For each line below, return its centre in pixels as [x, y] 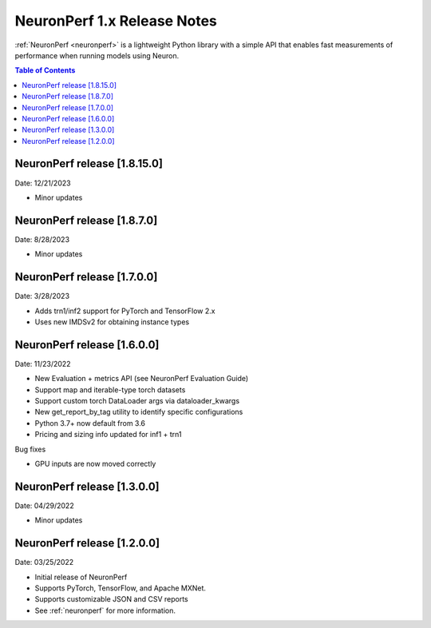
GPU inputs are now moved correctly [95, 463]
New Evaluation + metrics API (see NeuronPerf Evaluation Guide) [142, 379]
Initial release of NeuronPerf [81, 577]
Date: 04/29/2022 [45, 505]
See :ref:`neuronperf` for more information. [105, 610]
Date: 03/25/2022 [44, 562]
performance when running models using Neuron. [97, 55]
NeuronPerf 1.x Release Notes [116, 21]
